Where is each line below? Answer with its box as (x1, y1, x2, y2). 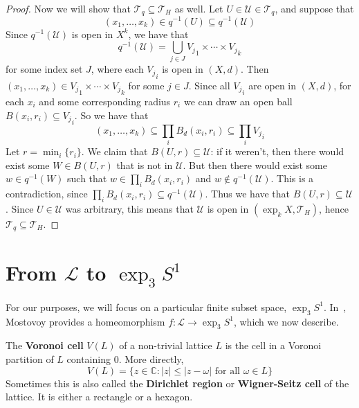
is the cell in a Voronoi (225, 338, 322, 353)
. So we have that (74, 107, 149, 122)
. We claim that (81, 144, 148, 159)
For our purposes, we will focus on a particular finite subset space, (6, 299, 287, 314)
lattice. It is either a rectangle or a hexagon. (6, 389, 193, 404)
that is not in (116, 157, 173, 172)
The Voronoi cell (6, 338, 84, 353)
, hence (319, 201, 349, 215)
